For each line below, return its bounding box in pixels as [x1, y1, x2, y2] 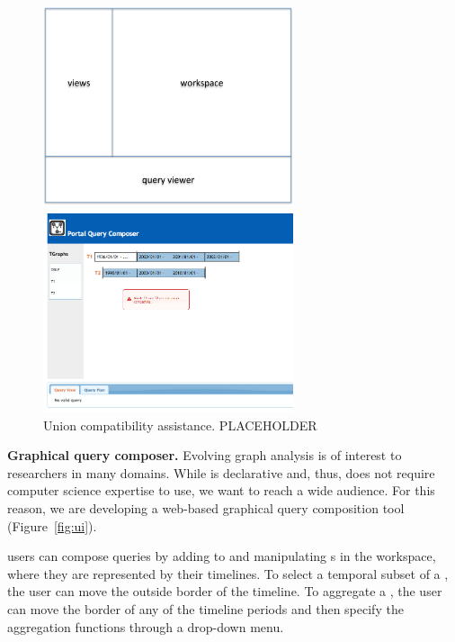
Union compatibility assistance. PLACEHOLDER [43, 415, 317, 434]
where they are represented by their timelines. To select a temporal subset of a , [7, 564, 449, 583]
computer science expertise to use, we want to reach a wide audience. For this [7, 481, 435, 500]
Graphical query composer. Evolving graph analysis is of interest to [7, 446, 402, 465]
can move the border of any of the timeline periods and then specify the [7, 600, 404, 619]
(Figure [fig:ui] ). [7, 516, 97, 535]
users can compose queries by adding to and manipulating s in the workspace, [7, 547, 436, 565]
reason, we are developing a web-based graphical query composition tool [7, 499, 405, 518]
